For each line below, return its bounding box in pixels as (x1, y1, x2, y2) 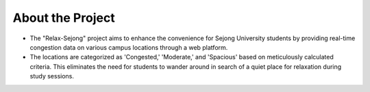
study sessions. (29, 72, 75, 80)
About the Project (12, 10, 116, 25)
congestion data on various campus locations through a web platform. (29, 43, 228, 51)
